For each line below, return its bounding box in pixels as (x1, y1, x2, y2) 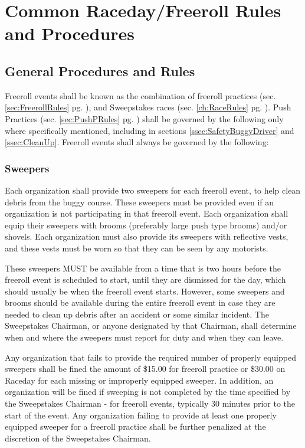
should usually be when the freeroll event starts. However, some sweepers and (5, 285, 285, 297)
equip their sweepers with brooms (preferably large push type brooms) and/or (5, 218, 287, 231)
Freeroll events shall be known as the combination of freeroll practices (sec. (5, 89, 276, 102)
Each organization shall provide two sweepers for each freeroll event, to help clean (5, 184, 301, 196)
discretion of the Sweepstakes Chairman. (5, 431, 151, 444)
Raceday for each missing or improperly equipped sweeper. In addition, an (5, 374, 274, 386)
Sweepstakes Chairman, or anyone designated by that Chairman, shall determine (5, 319, 297, 332)
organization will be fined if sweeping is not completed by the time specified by (5, 385, 291, 398)
